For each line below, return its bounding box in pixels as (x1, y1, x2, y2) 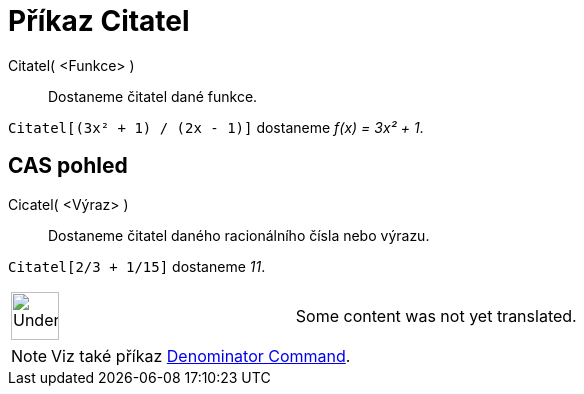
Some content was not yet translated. (295, 305, 577, 326)
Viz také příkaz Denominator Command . (51, 345, 351, 366)
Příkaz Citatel (8, 4, 190, 38)
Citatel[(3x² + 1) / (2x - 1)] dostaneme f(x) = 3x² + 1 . (8, 118, 424, 136)
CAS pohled (8, 153, 128, 179)
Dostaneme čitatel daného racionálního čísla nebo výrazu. (48, 226, 430, 244)
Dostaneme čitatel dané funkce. (48, 87, 258, 105)
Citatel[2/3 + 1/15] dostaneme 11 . (8, 257, 266, 275)
